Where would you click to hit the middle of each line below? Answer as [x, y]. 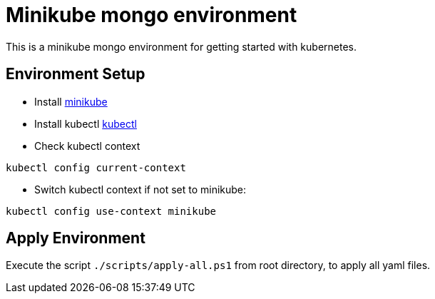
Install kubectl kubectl [86, 123]
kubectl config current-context [96, 167]
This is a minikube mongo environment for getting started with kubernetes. [181, 46]
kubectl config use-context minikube [111, 211]
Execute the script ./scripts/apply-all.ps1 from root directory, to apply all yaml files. [218, 265]
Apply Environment [76, 238]
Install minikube [71, 101]
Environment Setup [76, 74]
